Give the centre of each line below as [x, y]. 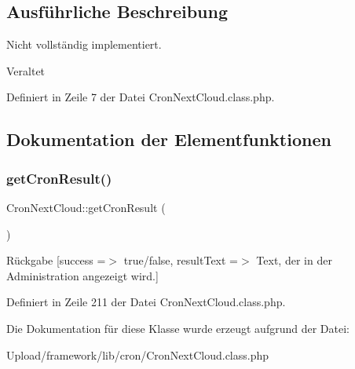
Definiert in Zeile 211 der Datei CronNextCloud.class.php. [146, 302]
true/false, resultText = [181, 260]
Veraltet [26, 70]
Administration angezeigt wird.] [82, 275]
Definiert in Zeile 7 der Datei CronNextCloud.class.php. [141, 97]
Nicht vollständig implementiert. [84, 44]
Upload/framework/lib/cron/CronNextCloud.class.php [138, 354]
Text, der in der [294, 260]
